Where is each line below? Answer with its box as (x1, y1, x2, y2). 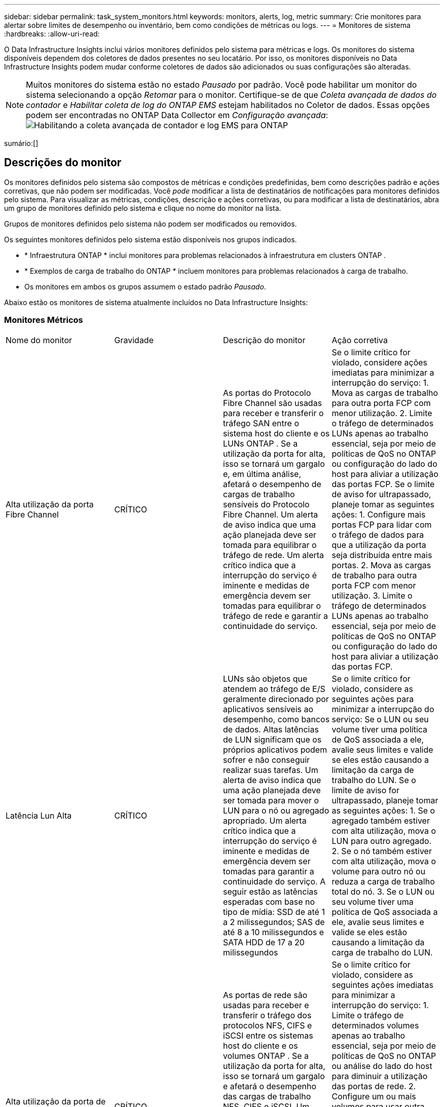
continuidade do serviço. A (223, 876, 326, 887)
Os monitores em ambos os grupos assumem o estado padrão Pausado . (24, 282, 266, 291)
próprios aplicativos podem (223, 744, 327, 755)
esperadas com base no (223, 896, 315, 907)
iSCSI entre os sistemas (223, 1030, 313, 1041)
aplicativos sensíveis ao (223, 704, 314, 714)
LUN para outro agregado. (331, 835, 432, 846)
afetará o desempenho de (223, 478, 321, 489)
